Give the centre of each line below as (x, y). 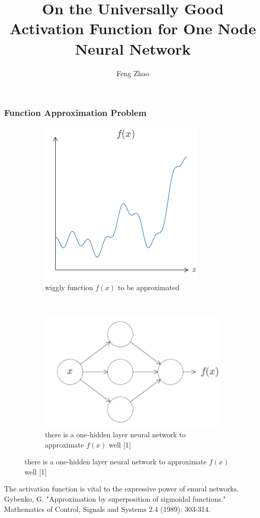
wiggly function (69, 287)
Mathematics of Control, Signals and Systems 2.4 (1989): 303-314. (108, 509)
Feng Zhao (133, 73)
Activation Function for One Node (133, 28)
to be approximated (149, 287)
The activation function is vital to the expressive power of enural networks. (122, 489)
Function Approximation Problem (75, 113)
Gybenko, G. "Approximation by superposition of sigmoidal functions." (115, 498)
